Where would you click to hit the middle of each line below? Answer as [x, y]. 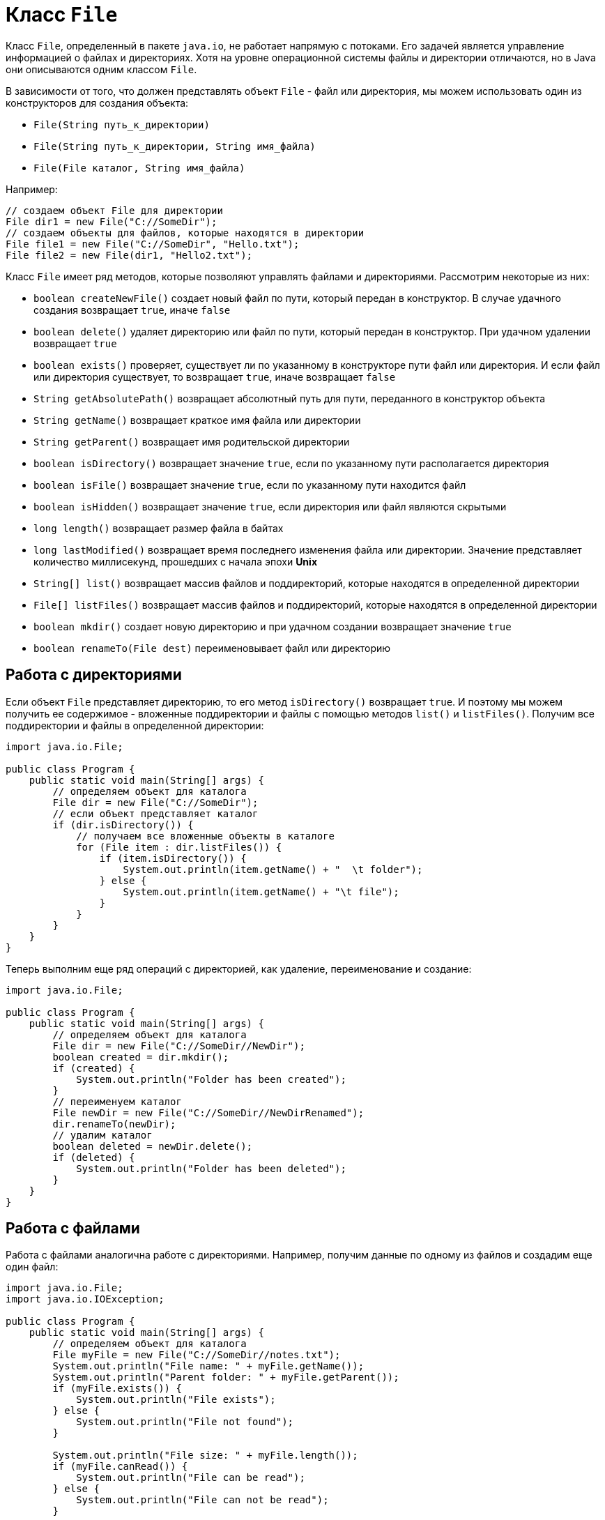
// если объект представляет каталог [155, 813]
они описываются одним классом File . [101, 69]
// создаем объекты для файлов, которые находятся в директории [185, 233]
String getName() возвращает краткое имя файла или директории [197, 420]
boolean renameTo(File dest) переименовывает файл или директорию [212, 648]
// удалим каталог [102, 1135]
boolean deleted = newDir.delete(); [153, 1146]
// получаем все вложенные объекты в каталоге [206, 836]
